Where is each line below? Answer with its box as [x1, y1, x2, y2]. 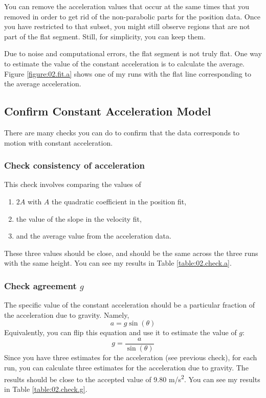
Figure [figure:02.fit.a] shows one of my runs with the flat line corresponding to [4, 68, 251, 79]
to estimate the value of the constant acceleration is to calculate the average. [4, 58, 245, 68]
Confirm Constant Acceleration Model [4, 103, 211, 119]
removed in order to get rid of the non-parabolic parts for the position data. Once [4, 11, 260, 21]
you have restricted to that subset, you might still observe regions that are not [4, 21, 250, 32]
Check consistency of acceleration [4, 159, 145, 172]
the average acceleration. [4, 78, 81, 89]
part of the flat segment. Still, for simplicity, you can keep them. [4, 31, 206, 41]
